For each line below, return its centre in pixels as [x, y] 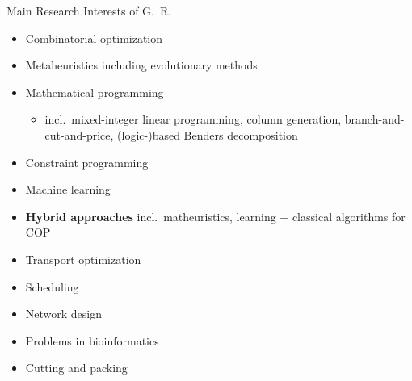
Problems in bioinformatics [92, 340]
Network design [64, 314]
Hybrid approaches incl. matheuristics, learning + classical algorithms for [215, 216]
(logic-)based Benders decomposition [208, 134]
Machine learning [68, 189]
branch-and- [374, 119]
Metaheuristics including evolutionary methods [141, 65]
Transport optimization [83, 259]
